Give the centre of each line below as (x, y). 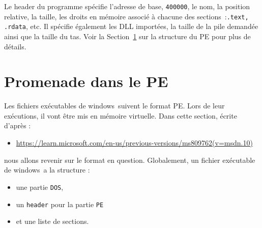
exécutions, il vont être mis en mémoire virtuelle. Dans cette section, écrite (121, 115)
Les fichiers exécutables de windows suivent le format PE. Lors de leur (114, 106)
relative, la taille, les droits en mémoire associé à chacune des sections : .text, (126, 16)
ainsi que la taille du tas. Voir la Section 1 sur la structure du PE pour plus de (127, 36)
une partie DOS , (40, 187)
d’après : (18, 125)
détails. (15, 46)
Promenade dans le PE (86, 81)
